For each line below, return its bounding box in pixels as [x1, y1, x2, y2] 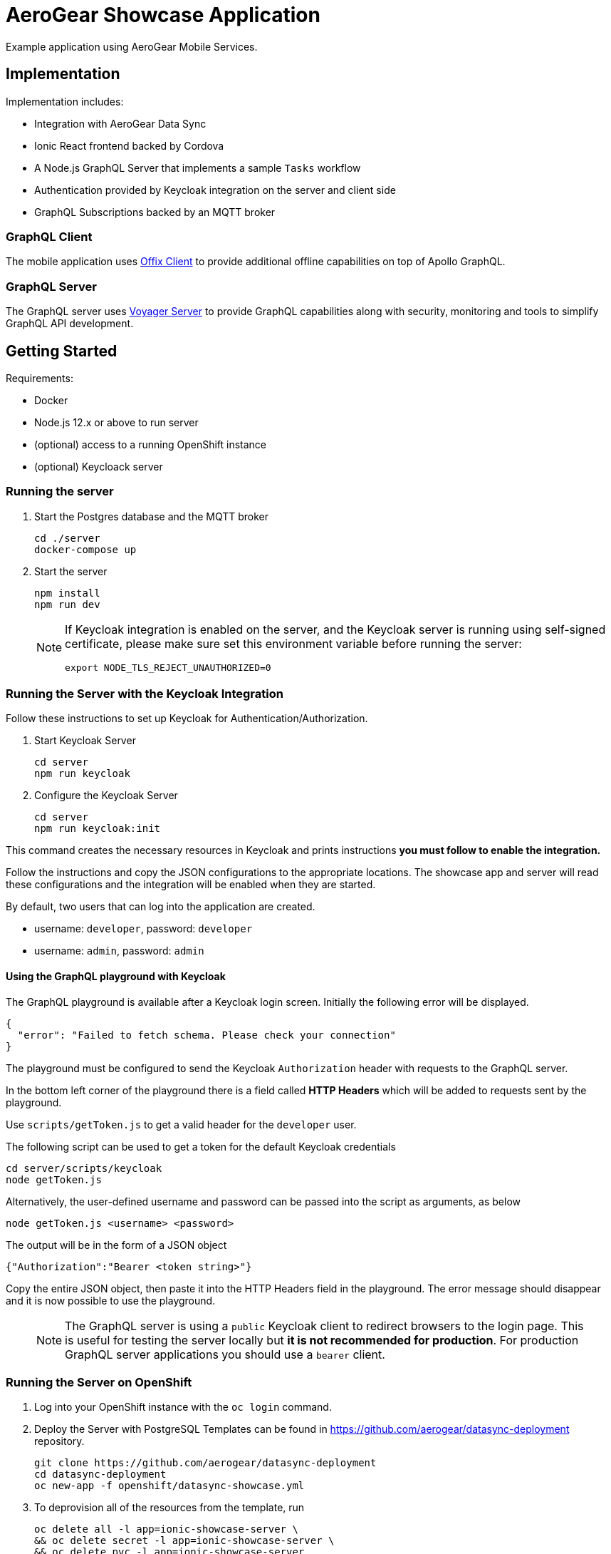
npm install [34, 587, 100, 599]
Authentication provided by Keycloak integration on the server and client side [34, 183, 396, 196]
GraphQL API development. [6, 317, 134, 330]
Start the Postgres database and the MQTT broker [34, 510, 269, 523]
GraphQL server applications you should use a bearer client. [65, 1347, 385, 1362]
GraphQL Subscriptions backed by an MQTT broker [34, 205, 276, 218]
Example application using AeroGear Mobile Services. [6, 40, 258, 53]
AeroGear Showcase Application [6, 3, 320, 27]
